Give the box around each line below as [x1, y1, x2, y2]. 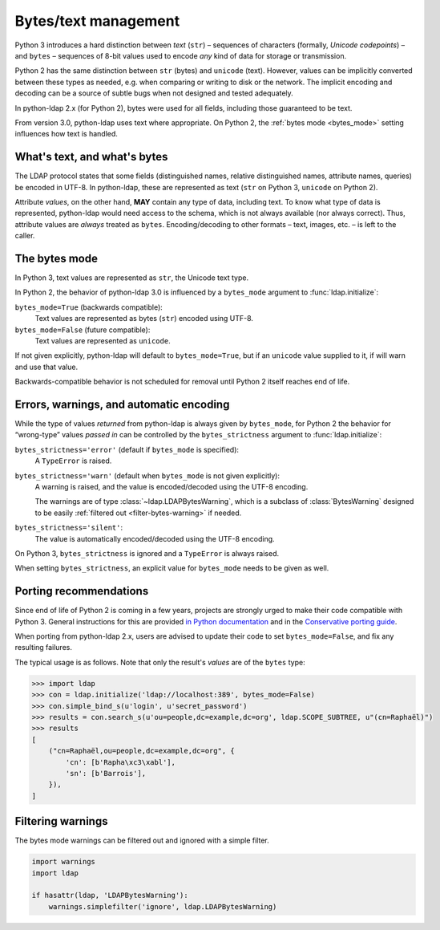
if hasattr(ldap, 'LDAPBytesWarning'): [31, 891, 188, 900]
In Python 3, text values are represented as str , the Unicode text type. [14, 273, 248, 282]
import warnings [31, 857, 96, 867]
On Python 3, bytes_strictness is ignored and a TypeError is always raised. [14, 548, 280, 558]
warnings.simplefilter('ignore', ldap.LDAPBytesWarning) [48, 902, 277, 911]
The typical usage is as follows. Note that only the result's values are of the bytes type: [14, 657, 305, 667]
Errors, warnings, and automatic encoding [14, 397, 230, 411]
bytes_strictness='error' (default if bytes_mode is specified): [14, 445, 240, 454]
